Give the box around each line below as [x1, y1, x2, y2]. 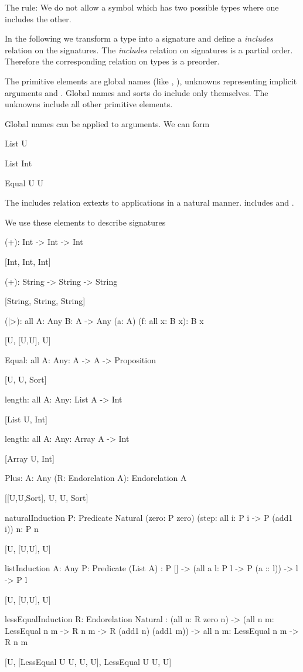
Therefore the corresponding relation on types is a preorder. [5, 55, 220, 67]
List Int [5, 156, 32, 169]
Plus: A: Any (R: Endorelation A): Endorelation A [5, 472, 187, 484]
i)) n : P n [5, 523, 39, 535]
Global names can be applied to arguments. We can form [5, 117, 210, 129]
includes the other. [5, 12, 72, 25]
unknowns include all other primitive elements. [5, 98, 173, 110]
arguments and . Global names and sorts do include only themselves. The [5, 86, 268, 98]
